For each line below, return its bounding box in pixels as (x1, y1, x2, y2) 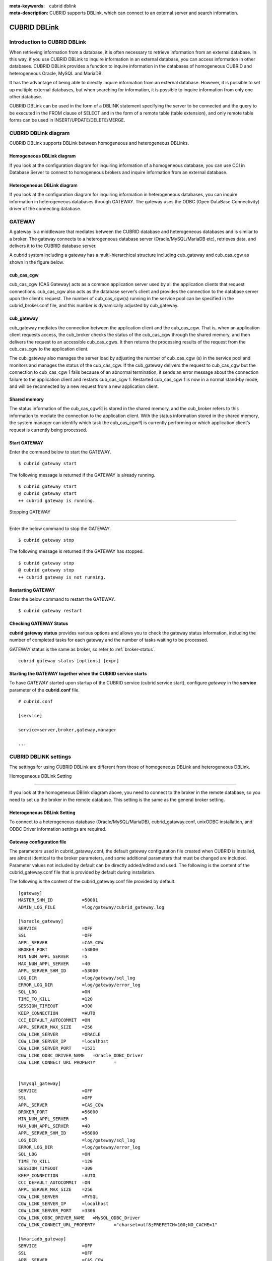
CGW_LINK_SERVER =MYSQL (18, 1193, 98, 1199)
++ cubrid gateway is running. (18, 497, 96, 503)
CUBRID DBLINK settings (9, 753, 72, 760)
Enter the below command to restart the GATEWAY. (9, 596, 116, 602)
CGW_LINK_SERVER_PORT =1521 (18, 1046, 96, 1051)
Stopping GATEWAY (9, 509, 51, 515)
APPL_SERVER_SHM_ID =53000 (18, 968, 98, 973)
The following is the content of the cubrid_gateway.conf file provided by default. (9, 878, 176, 885)
